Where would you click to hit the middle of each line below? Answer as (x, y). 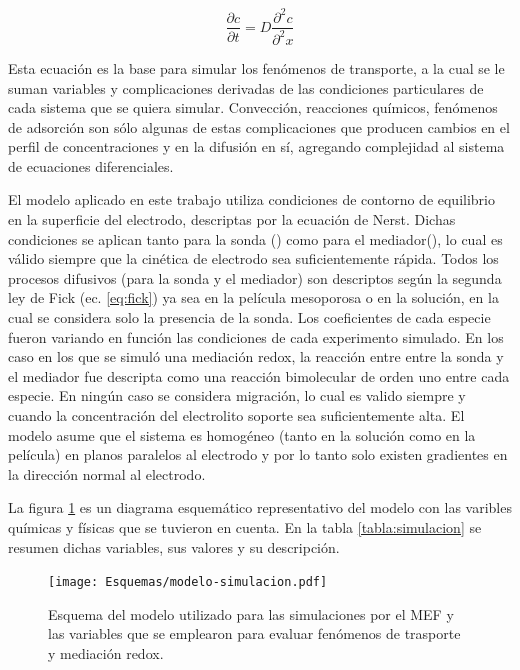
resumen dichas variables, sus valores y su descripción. (174, 546)
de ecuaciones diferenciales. (91, 165)
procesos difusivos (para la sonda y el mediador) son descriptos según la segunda (255, 277)
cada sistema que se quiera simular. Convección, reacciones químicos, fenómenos (253, 107)
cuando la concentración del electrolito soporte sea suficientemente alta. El (236, 415)
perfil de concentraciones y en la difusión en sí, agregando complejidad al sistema (256, 146)
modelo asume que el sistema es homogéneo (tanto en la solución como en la (242, 434)
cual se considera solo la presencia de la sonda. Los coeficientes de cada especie (249, 317)
